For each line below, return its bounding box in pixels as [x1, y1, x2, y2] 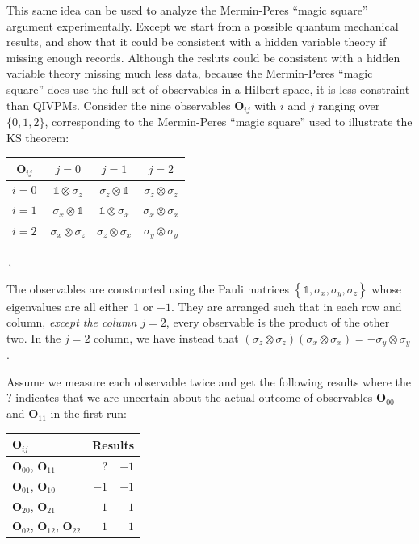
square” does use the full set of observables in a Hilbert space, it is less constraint [6, 80, 410, 97]
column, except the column [6, 314, 137, 331]
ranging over [318, 96, 380, 113]
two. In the [6, 329, 61, 346]
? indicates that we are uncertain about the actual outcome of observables [6, 389, 373, 406]
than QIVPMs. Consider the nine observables [6, 96, 231, 113]
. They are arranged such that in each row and [170, 297, 402, 314]
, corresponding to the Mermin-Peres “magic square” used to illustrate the [44, 113, 413, 130]
